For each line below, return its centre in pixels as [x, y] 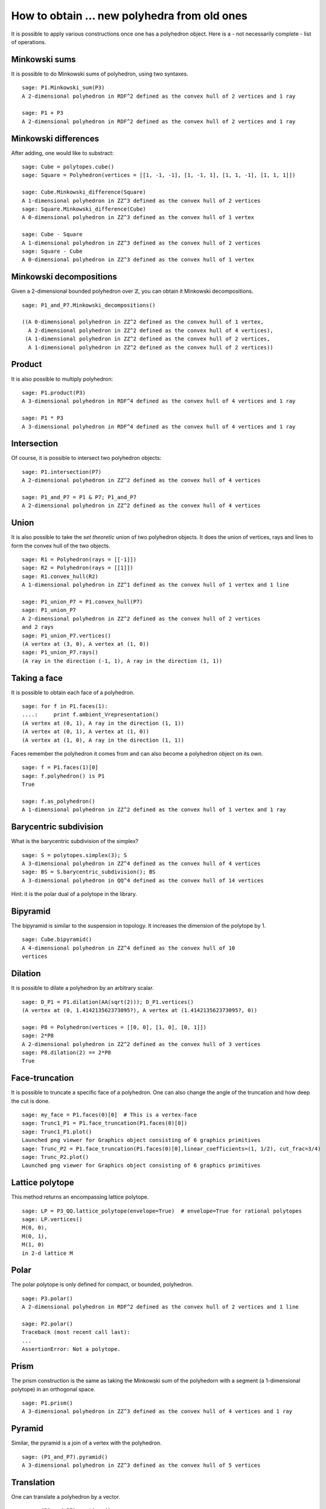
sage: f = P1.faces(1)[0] [60, 767]
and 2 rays [38, 627]
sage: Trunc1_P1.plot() [57, 1131]
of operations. [29, 42]
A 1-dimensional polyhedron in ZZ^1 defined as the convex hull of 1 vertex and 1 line [156, 585]
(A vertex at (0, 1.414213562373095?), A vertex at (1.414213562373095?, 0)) [140, 1010]
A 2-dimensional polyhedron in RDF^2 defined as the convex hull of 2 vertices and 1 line [160, 1307]
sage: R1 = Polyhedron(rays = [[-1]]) [79, 560]
